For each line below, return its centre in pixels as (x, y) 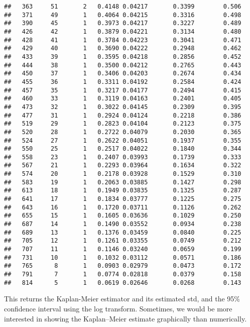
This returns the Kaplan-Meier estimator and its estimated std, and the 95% (122, 299)
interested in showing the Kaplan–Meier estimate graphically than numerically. (126, 318)
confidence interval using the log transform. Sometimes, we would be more (118, 308)
